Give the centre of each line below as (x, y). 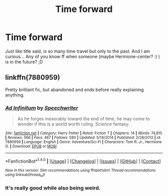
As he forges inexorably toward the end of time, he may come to (83, 119)
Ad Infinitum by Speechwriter (42, 107)
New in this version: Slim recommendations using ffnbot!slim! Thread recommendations (80, 170)
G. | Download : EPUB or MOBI (31, 146)
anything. (15, 95)
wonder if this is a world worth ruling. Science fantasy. (73, 124)
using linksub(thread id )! (25, 175)
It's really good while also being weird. (53, 187)
